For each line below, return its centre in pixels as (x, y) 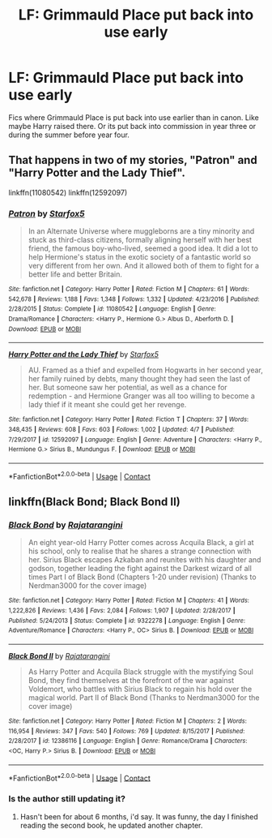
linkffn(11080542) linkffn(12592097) (68, 192)
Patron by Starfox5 (47, 213)
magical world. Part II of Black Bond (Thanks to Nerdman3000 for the (144, 697)
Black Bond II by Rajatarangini (59, 655)
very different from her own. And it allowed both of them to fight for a (144, 266)
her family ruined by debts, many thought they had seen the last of (139, 379)
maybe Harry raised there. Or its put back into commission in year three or (132, 126)
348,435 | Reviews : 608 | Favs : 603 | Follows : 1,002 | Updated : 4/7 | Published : (121, 429)
